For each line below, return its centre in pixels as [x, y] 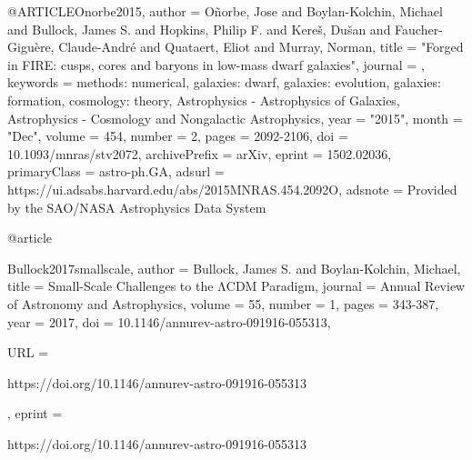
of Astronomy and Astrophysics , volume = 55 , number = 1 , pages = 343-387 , [223, 303]
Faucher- [419, 29]
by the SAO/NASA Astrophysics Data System [137, 207]
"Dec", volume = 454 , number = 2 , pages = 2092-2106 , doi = [178, 136]
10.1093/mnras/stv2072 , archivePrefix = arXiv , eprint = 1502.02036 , [200, 153]
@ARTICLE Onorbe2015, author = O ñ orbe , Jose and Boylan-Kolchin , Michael [225, 11]
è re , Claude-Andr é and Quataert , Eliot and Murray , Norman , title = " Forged [249, 47]
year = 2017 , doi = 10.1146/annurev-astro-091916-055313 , [169, 321]
